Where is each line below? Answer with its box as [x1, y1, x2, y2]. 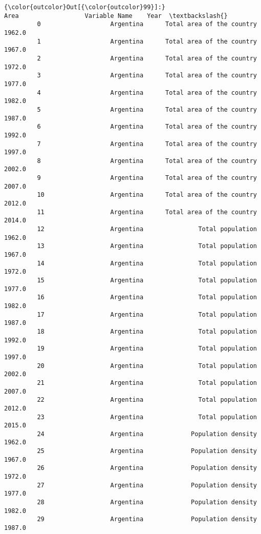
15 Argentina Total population [37, 277, 257, 284]
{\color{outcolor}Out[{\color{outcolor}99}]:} [4, 4, 165, 11]
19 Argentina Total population [37, 345, 257, 353]
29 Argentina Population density [37, 516, 257, 523]
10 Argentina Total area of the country [37, 191, 257, 199]
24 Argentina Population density [37, 430, 257, 438]
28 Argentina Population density [37, 499, 257, 506]
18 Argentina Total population [37, 327, 257, 335]
